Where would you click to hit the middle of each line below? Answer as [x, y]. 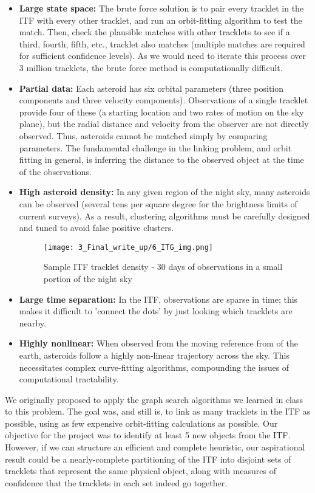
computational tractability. [69, 379]
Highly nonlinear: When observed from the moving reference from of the [158, 343]
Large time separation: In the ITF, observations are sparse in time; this [158, 299]
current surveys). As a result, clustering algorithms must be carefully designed [164, 215]
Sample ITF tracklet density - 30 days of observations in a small [163, 267]
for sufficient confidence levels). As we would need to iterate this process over [163, 56]
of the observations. [55, 171]
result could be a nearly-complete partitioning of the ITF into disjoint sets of [148, 459]
